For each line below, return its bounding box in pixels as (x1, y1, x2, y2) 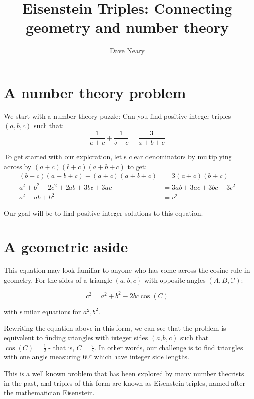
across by (4, 161, 32, 171)
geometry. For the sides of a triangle (4, 274, 112, 285)
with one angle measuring (4, 352, 81, 362)
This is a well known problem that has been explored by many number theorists (4, 368, 244, 378)
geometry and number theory (25, 17, 229, 37)
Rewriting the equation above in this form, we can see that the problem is (4, 323, 226, 333)
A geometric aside (4, 237, 128, 257)
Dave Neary (110, 45, 145, 56)
